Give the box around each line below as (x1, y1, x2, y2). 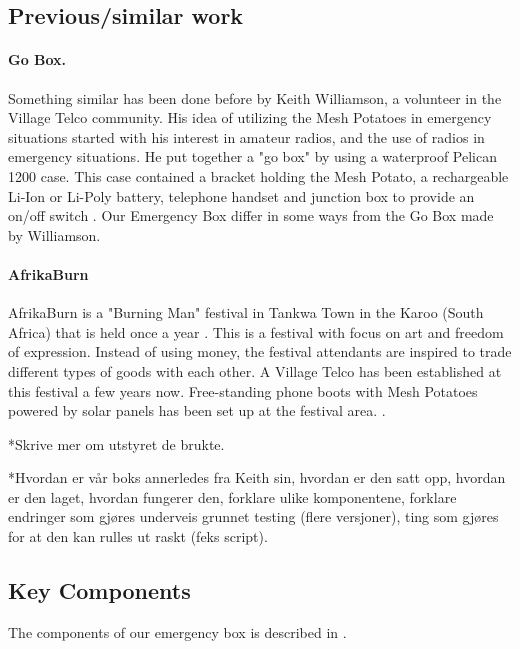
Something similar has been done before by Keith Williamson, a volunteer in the (8, 87, 502, 108)
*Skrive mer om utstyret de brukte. (8, 433, 225, 454)
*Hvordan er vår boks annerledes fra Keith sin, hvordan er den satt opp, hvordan (8, 467, 506, 488)
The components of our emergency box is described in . (8, 621, 347, 642)
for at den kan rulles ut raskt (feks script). (8, 526, 268, 547)
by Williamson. (8, 224, 101, 245)
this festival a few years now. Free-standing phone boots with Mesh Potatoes (8, 380, 478, 401)
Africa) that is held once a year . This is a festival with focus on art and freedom (8, 321, 504, 342)
